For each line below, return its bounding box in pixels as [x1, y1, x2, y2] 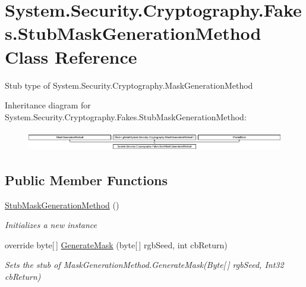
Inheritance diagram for [5, 99, 91, 111]
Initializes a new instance [5, 219, 97, 231]
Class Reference [5, 44, 137, 68]
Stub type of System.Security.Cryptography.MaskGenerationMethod [5, 79, 253, 91]
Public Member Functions [5, 170, 168, 189]
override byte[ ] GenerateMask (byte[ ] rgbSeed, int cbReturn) [5, 238, 228, 251]
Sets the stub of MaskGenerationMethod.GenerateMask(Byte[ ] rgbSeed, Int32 [5, 258, 284, 271]
